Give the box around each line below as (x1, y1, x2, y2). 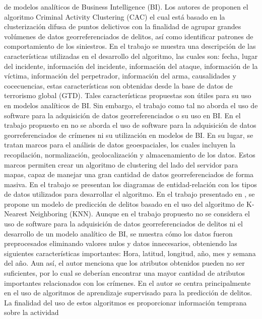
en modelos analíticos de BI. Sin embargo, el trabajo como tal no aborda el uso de (4, 100, 258, 110)
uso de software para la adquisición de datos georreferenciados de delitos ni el (4, 218, 243, 229)
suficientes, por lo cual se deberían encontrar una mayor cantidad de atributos (4, 268, 245, 278)
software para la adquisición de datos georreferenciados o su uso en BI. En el (4, 110, 241, 120)
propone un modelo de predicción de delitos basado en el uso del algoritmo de (4, 198, 244, 209)
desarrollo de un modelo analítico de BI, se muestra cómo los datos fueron (4, 228, 233, 238)
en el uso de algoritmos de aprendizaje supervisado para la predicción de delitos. (4, 287, 252, 298)
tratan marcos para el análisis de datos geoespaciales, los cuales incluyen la (4, 139, 236, 150)
